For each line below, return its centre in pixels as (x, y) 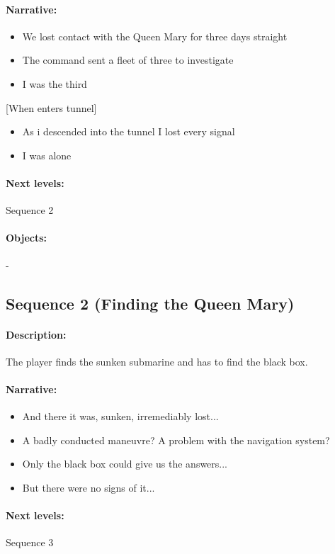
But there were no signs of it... (89, 487)
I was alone (47, 155)
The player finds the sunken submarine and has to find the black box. (157, 361)
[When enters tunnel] (51, 107)
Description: (36, 334)
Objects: (27, 238)
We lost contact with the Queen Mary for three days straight (155, 36)
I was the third (55, 83)
